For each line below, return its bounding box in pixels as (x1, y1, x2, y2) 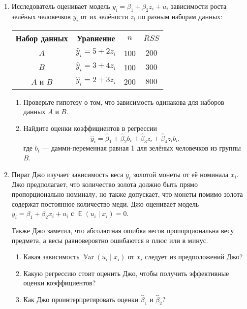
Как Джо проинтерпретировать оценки (23, 294, 139, 305)
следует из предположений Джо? (145, 251, 243, 262)
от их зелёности (81, 11, 128, 21)
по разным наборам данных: (138, 11, 222, 21)
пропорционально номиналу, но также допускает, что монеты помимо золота (11, 188, 243, 199)
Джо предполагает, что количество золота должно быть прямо (11, 179, 198, 189)
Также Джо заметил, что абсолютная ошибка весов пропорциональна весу (11, 225, 234, 235)
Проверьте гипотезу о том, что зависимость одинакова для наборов (23, 96, 224, 107)
